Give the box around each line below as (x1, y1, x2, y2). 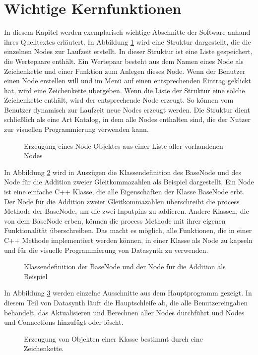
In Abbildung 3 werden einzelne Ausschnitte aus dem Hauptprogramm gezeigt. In (4, 288, 252, 298)
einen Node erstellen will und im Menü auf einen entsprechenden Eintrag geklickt (4, 75, 251, 86)
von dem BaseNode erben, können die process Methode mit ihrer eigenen (4, 215, 226, 226)
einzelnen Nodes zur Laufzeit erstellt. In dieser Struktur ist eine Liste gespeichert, (4, 46, 253, 57)
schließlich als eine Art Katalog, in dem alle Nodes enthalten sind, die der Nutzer (4, 114, 251, 124)
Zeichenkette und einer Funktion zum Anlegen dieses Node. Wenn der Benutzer (4, 65, 246, 76)
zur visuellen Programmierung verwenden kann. (4, 124, 149, 134)
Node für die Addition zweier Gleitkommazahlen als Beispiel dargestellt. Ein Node (4, 177, 254, 187)
